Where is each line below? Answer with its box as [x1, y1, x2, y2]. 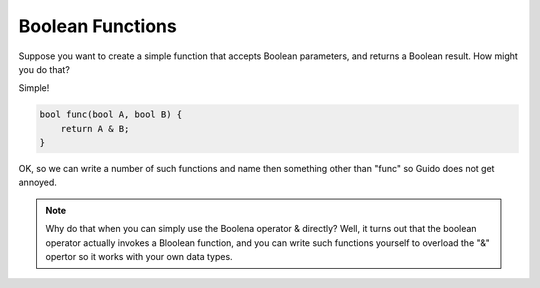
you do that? [18, 63, 70, 75]
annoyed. [18, 176, 57, 189]
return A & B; [60, 123, 130, 134]
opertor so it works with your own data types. [45, 251, 234, 263]
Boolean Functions [18, 15, 177, 37]
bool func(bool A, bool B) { [39, 109, 183, 120]
